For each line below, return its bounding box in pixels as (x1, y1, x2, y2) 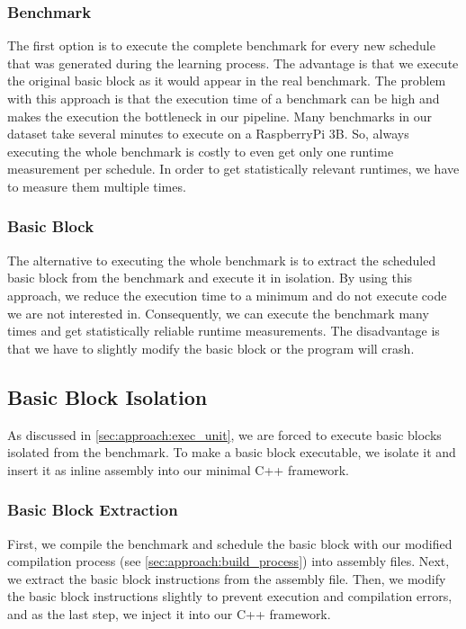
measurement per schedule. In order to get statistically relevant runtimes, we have (7, 159, 460, 178)
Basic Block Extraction (7, 499, 178, 521)
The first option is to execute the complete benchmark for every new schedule (7, 36, 435, 55)
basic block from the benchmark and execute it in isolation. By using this (7, 268, 413, 287)
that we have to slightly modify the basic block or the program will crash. (7, 338, 415, 357)
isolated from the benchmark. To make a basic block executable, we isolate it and (7, 443, 456, 462)
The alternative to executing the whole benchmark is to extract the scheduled (7, 250, 436, 269)
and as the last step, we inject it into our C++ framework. (7, 604, 331, 623)
